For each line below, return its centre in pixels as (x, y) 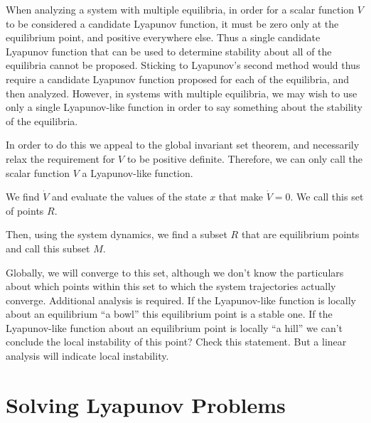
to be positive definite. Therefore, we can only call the (244, 158)
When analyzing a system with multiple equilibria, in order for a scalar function (180, 9)
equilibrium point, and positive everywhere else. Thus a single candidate (163, 37)
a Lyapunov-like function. (138, 172)
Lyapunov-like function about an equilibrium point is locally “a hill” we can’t (174, 327)
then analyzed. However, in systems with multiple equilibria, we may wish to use (182, 93)
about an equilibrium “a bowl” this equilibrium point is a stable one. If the (169, 314)
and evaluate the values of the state (129, 197)
